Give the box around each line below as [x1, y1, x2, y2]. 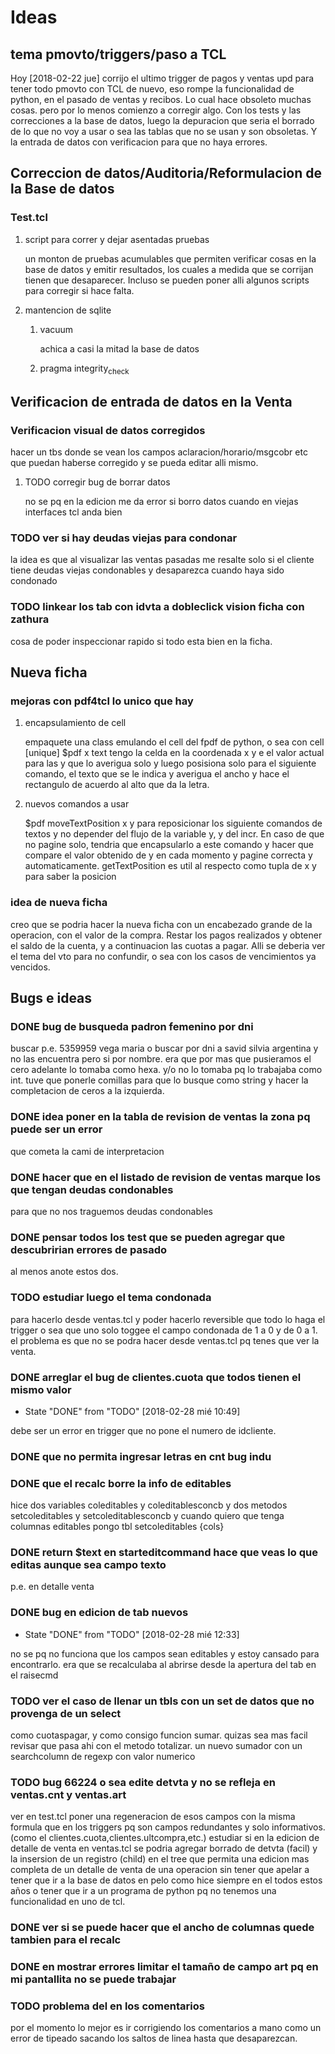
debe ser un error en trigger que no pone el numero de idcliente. [10, 1424, 277, 1436]
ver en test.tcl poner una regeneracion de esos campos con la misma [10, 1811, 296, 1823]
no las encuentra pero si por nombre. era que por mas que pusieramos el [10, 1053, 312, 1065]
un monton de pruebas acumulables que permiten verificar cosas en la [24, 252, 317, 265]
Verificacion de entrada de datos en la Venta [10, 393, 293, 410]
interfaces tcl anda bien [24, 506, 123, 518]
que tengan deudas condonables [10, 1182, 174, 1196]
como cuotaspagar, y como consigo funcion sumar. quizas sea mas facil [10, 1729, 308, 1741]
